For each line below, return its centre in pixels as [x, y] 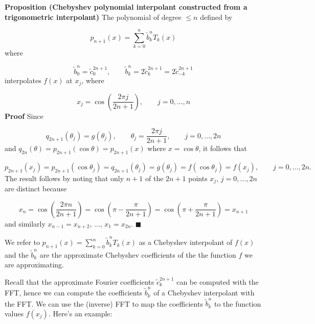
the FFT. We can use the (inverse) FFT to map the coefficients [104, 303]
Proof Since [24, 116]
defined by [216, 17]
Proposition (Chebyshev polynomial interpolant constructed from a [126, 7]
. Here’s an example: [80, 313]
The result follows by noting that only [64, 178]
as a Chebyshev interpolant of [186, 242]
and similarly [25, 223]
